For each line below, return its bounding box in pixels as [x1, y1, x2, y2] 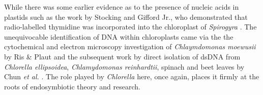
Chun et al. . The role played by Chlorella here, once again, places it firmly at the [4, 71, 259, 82]
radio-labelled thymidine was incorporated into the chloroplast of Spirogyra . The [4, 21, 257, 32]
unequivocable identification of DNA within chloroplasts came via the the [4, 31, 233, 42]
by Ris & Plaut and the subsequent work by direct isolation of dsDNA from [4, 51, 241, 61]
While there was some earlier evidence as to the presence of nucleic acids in [4, 2, 239, 12]
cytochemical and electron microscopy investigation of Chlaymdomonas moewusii [4, 41, 256, 52]
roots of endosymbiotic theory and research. [4, 81, 140, 91]
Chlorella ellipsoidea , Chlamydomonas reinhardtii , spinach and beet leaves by [4, 61, 245, 72]
